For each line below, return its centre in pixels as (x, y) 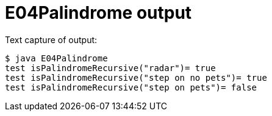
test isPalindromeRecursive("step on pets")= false (131, 87)
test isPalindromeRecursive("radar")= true (110, 68)
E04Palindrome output (98, 13)
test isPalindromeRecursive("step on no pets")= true (136, 77)
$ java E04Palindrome (56, 58)
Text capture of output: (51, 39)
